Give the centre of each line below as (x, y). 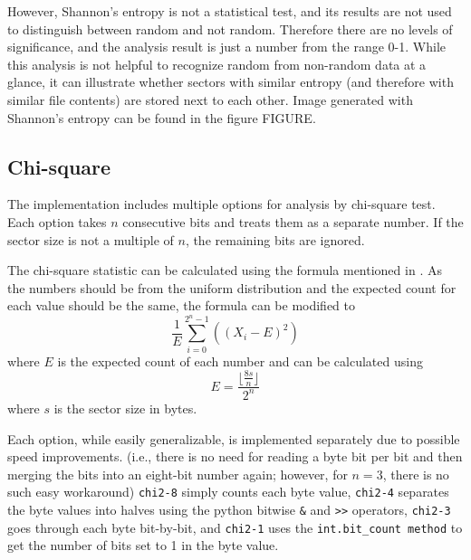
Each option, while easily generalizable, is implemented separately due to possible (234, 438)
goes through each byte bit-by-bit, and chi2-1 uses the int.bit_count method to (235, 527)
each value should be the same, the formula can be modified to (182, 305)
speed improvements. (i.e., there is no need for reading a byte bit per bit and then (235, 456)
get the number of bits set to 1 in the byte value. (143, 545)
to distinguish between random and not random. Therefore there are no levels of (230, 28)
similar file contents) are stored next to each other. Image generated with (210, 99)
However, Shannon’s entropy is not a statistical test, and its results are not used (230, 11)
